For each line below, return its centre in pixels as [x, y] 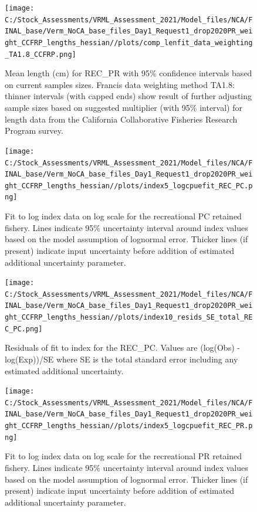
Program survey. [34, 130]
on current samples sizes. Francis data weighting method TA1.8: [120, 84]
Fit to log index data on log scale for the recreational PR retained [124, 456]
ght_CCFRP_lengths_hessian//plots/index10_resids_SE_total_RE [129, 318]
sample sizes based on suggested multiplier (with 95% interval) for [124, 108]
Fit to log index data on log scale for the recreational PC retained [123, 216]
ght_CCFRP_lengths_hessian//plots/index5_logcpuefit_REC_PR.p [129, 426]
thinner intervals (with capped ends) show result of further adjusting [128, 96]
